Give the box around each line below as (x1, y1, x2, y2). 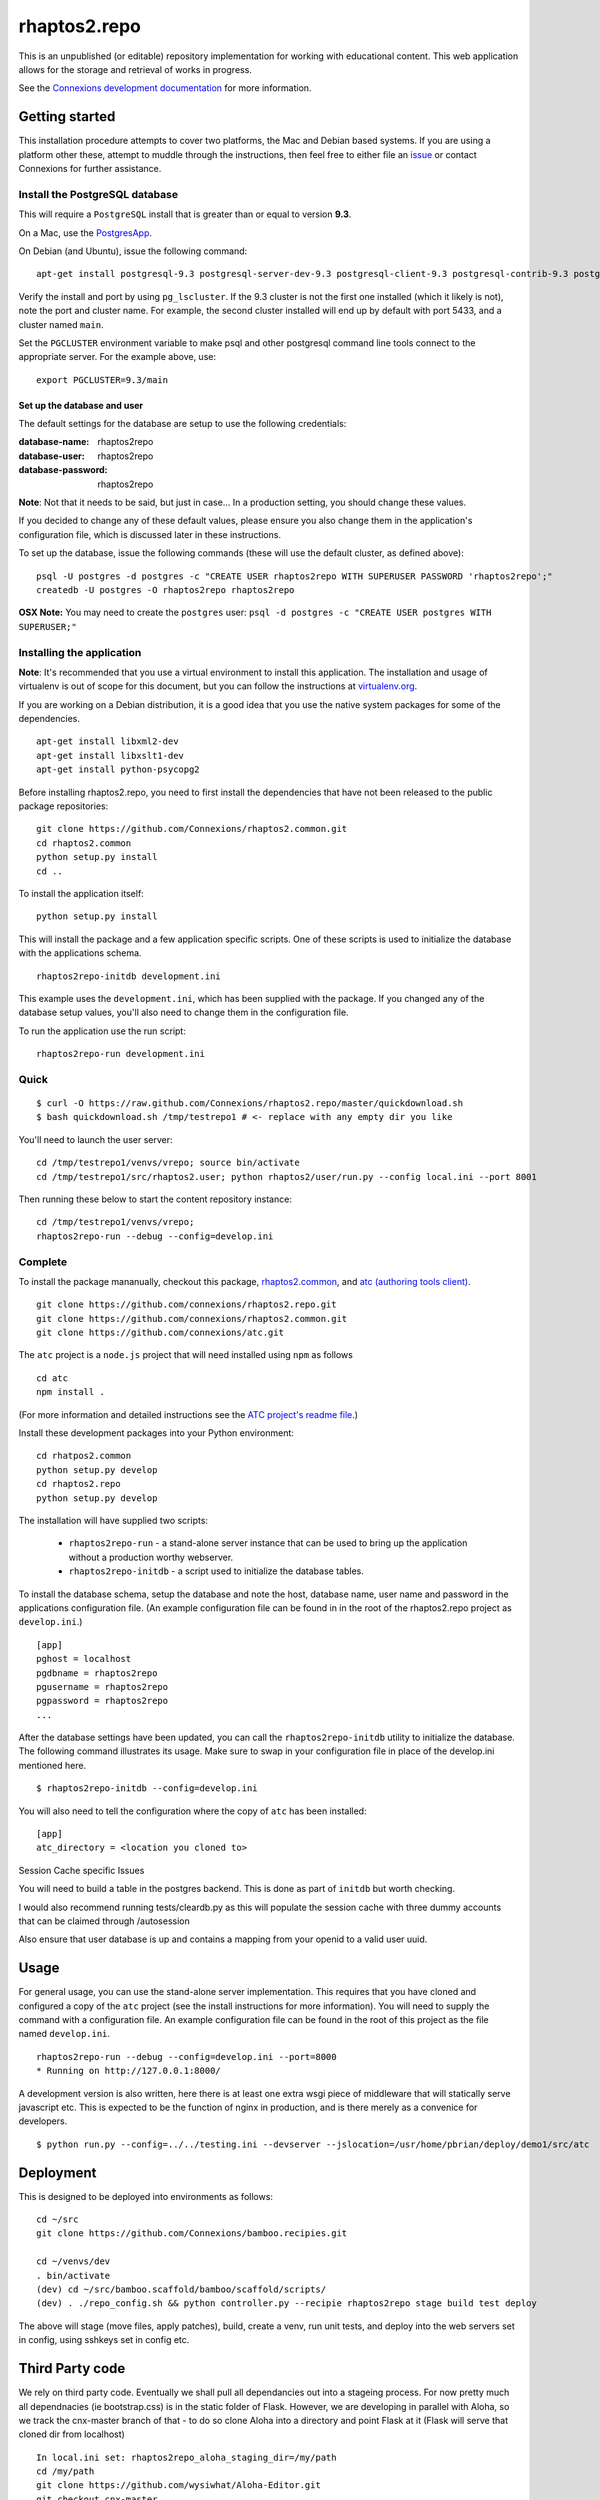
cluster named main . (18, 318, 104, 330)
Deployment (18, 2164, 97, 2181)
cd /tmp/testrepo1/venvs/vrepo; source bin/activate (36, 1157, 300, 1169)
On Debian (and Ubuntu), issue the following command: (18, 245, 248, 257)
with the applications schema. (18, 947, 142, 959)
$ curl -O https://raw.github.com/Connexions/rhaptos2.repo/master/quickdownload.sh (36, 1098, 464, 1109)
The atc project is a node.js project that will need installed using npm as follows (18, 1349, 354, 1361)
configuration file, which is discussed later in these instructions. (18, 528, 282, 540)
